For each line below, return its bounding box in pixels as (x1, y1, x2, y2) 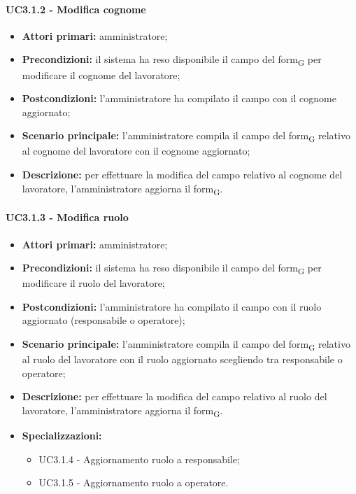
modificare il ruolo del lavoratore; (22, 276, 165, 290)
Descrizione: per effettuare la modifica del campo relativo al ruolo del (22, 389, 327, 404)
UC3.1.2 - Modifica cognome (6, 1, 146, 16)
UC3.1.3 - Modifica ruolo (6, 210, 129, 225)
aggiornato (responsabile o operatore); (22, 313, 185, 327)
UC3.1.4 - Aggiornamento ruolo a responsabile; (38, 451, 240, 466)
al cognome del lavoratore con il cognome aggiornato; (22, 143, 250, 158)
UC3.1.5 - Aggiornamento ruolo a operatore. (38, 475, 229, 490)
